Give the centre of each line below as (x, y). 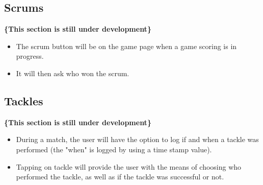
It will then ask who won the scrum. (73, 73)
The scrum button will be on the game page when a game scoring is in (126, 46)
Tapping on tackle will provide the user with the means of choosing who (129, 166)
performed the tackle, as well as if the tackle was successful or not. (120, 177)
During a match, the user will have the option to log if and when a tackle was (137, 139)
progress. (30, 56)
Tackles (24, 100)
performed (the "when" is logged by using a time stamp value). (114, 149)
